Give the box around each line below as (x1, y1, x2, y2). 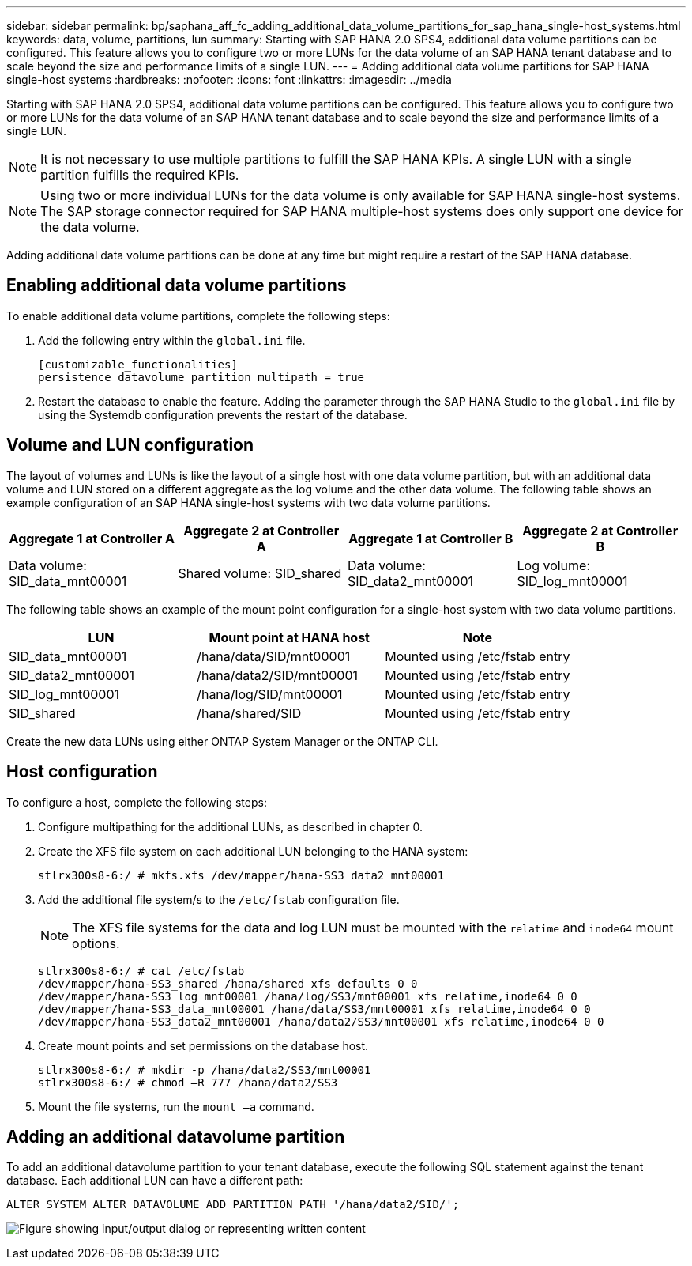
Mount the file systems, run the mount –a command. (38, 1099, 314, 1113)
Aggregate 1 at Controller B (348, 530, 513, 546)
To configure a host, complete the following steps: (6, 795, 267, 809)
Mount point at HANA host (209, 629, 370, 645)
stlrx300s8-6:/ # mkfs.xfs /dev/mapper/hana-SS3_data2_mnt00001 (38, 868, 445, 882)
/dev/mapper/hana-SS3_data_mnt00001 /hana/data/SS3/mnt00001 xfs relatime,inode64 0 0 (38, 1002, 591, 1015)
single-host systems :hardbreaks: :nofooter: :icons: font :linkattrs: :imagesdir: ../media (6, 73, 452, 86)
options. (72, 935, 120, 951)
